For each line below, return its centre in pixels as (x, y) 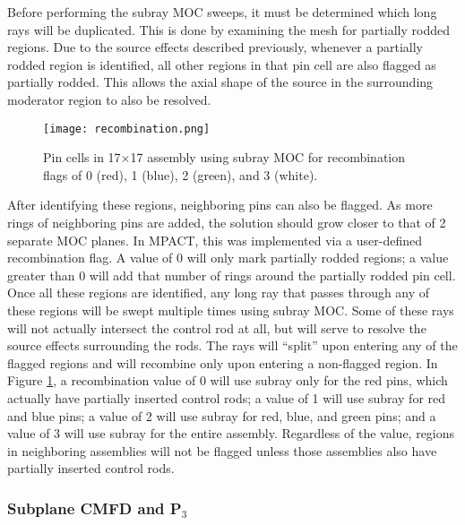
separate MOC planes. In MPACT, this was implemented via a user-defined (215, 240)
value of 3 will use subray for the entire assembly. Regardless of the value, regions (231, 433)
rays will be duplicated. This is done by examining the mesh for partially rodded (229, 29)
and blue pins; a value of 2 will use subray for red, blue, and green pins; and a (222, 415)
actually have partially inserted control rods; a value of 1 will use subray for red (227, 397)
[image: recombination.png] (127, 129)
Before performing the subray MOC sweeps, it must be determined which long (222, 12)
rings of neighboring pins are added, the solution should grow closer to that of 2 (227, 222)
